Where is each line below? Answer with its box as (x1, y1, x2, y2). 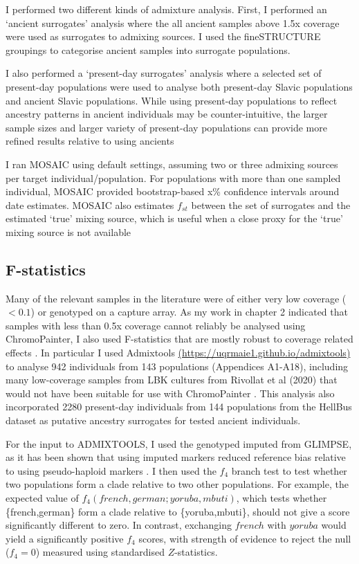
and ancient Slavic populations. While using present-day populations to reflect (6, 93, 338, 107)
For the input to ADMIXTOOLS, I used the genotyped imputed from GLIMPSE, (6, 436, 352, 451)
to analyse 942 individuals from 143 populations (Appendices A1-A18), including (6, 358, 349, 373)
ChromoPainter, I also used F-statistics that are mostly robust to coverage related (6, 331, 353, 346)
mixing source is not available (6, 224, 131, 239)
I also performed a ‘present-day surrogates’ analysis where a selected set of (6, 66, 322, 80)
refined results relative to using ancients (6, 134, 174, 148)
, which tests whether (236, 491, 327, 505)
